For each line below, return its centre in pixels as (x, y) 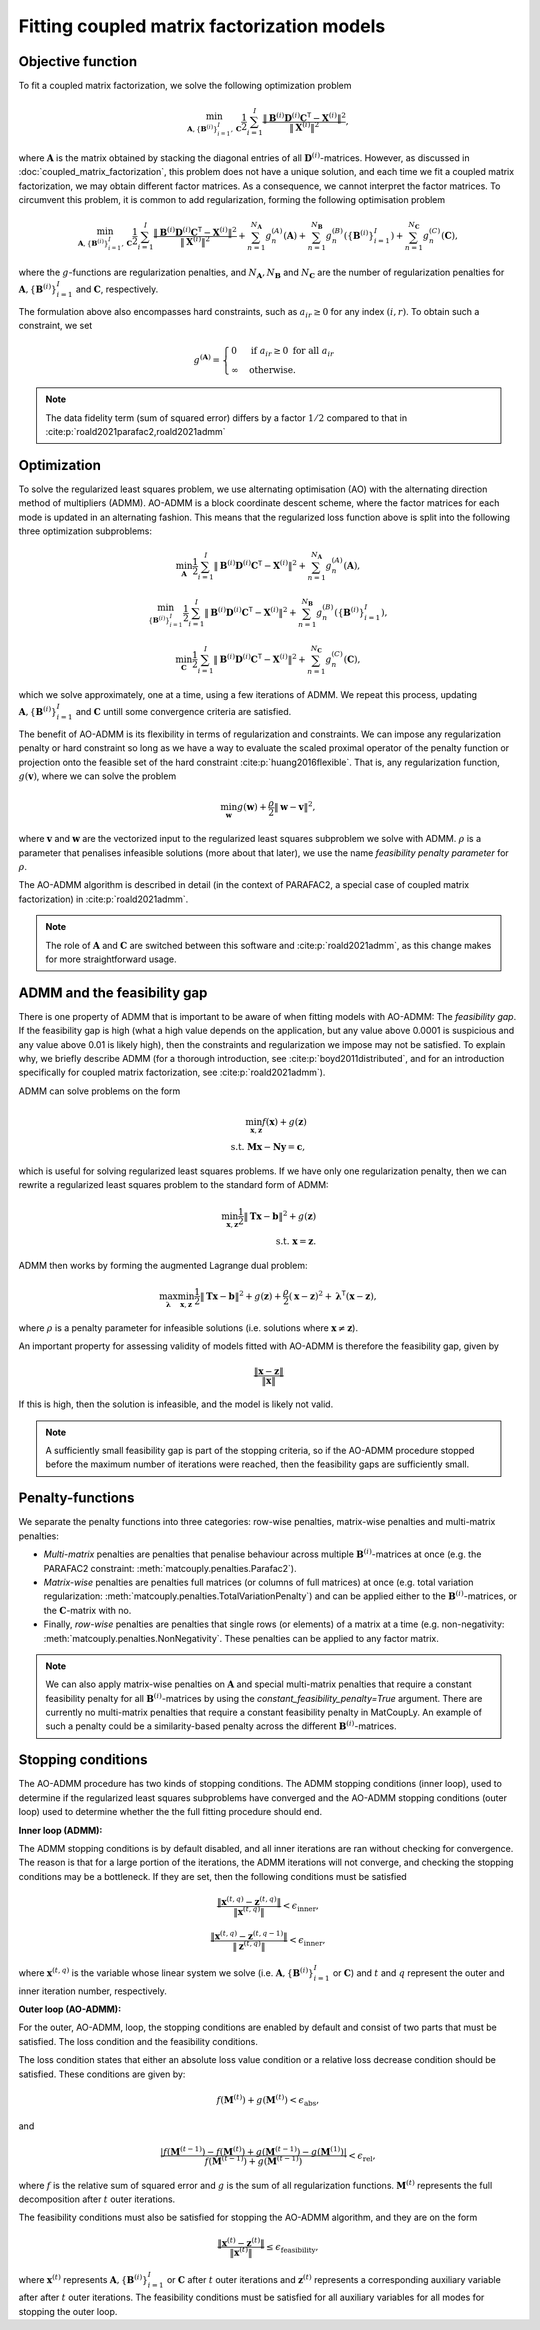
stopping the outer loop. (68, 2311)
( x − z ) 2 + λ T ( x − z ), (332, 1295)
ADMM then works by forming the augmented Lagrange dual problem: (163, 1265)
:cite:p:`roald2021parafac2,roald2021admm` (135, 431)
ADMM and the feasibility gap (113, 992)
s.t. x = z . (296, 1241)
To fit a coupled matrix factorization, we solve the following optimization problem (185, 86)
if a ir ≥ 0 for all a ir (292, 352)
